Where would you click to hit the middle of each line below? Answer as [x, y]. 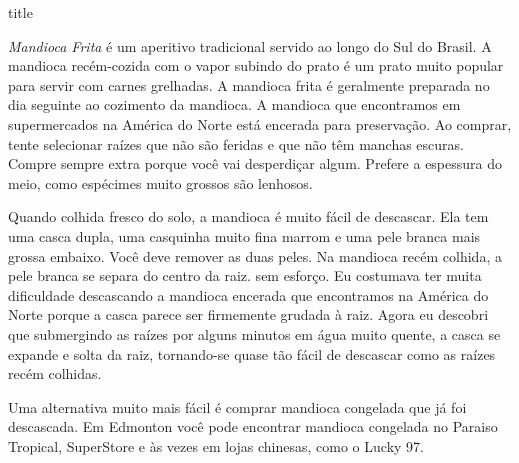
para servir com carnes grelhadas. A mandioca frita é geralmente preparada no [249, 84]
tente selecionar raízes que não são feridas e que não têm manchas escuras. [236, 143]
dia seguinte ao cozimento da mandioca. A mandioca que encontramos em [234, 104]
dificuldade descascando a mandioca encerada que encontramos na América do [248, 294]
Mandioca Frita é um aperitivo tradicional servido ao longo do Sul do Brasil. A [250, 45]
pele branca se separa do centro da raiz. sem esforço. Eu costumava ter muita [245, 275]
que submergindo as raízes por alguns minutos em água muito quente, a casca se [254, 333]
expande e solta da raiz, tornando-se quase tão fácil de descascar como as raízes [252, 353]
